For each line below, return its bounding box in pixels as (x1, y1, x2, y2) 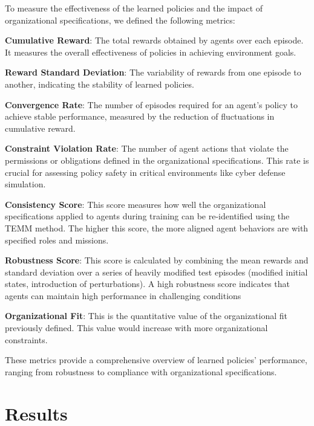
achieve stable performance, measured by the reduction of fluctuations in (5, 110, 275, 123)
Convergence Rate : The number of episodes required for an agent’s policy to (5, 98, 298, 111)
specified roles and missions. (5, 233, 109, 246)
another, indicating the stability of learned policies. (5, 77, 194, 90)
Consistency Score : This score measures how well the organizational (5, 198, 266, 210)
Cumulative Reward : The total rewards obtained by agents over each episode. (5, 34, 304, 47)
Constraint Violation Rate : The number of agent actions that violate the (5, 142, 289, 155)
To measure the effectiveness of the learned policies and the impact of (5, 2, 263, 14)
